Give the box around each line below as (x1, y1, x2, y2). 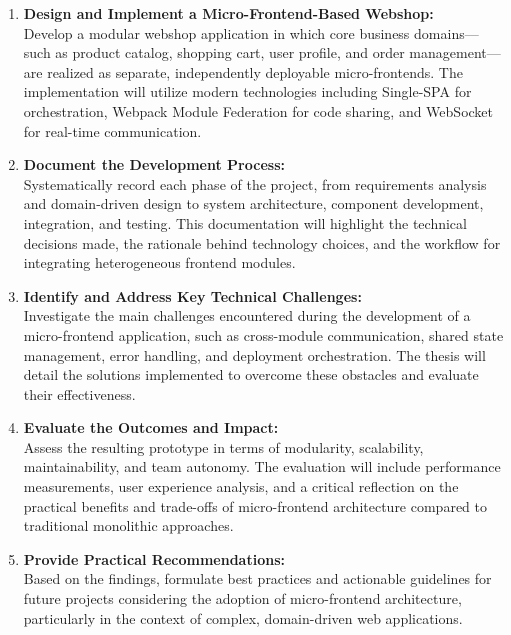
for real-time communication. (23, 120, 202, 141)
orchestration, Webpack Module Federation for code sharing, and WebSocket (23, 100, 494, 121)
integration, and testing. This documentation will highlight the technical (23, 212, 467, 233)
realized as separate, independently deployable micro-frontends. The (47, 61, 463, 82)
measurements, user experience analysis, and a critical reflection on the (23, 476, 459, 497)
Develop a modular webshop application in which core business (23, 22, 410, 43)
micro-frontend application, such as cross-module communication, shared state (23, 324, 504, 345)
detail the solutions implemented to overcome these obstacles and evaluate (23, 364, 479, 385)
